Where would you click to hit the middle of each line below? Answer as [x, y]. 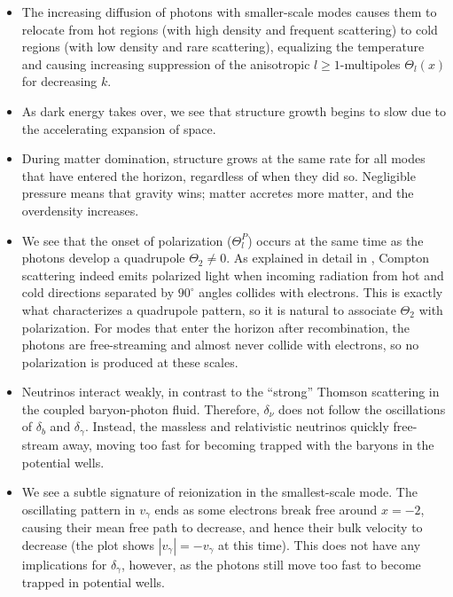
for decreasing [59, 81]
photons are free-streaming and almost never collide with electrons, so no [220, 345]
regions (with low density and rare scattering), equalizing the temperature [223, 47]
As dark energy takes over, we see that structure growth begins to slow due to [234, 110]
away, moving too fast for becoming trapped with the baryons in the [248, 444]
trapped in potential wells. [93, 582]
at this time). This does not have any [319, 544]
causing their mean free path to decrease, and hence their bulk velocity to [222, 527]
